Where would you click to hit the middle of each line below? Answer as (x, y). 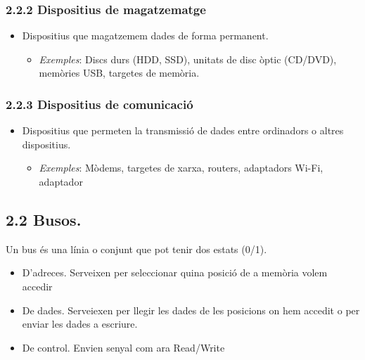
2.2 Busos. (44, 219)
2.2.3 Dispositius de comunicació (100, 104)
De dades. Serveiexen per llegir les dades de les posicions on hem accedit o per (191, 310)
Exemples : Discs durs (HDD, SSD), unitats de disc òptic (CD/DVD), (188, 59)
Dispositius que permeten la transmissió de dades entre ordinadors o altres (183, 130)
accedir (37, 286)
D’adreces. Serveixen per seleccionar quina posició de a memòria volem (175, 272)
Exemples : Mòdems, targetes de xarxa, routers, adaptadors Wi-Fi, (181, 168)
